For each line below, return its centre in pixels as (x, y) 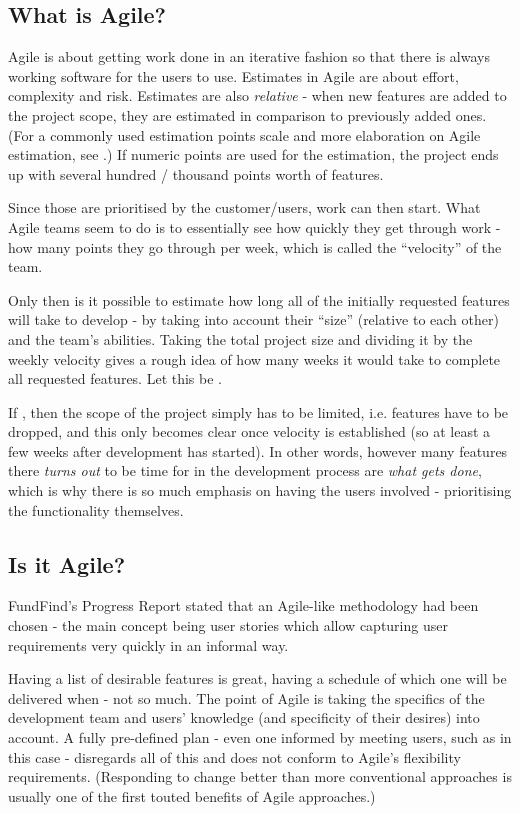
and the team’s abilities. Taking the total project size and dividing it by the (240, 338)
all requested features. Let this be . (115, 378)
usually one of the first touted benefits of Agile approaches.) (192, 795)
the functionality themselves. (96, 509)
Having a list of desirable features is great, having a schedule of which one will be (257, 678)
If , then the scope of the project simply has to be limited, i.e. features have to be (258, 411)
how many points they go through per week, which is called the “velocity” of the (255, 246)
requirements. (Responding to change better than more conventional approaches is (260, 776)
